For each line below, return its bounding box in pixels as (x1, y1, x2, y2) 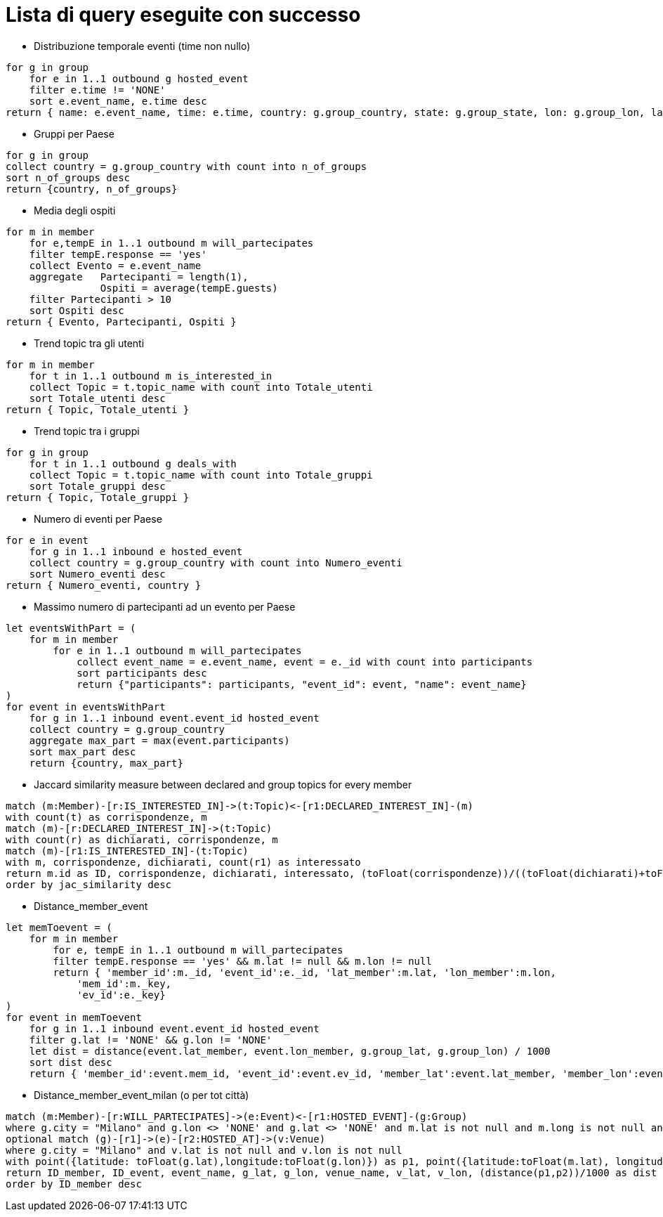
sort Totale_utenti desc (29, 392, 166, 404)
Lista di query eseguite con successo (6, 3, 361, 27)
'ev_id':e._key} (77, 989, 166, 1001)
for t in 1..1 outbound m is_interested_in (29, 370, 273, 382)
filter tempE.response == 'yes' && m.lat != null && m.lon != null (53, 955, 432, 967)
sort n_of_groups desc (6, 171, 131, 183)
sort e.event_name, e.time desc (29, 95, 207, 107)
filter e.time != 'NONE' (29, 84, 166, 96)
